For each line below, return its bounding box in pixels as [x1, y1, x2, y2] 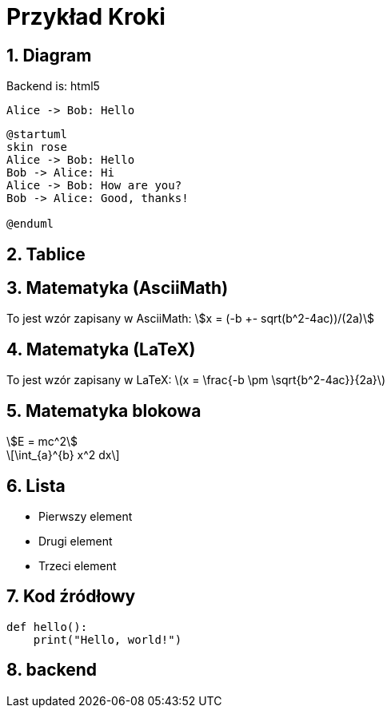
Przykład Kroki [6, 3, 166, 30]
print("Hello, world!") [33, 633, 182, 646]
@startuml [6, 128, 67, 141]
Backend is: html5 [6, 79, 100, 93]
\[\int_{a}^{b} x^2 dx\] [6, 448, 120, 462]
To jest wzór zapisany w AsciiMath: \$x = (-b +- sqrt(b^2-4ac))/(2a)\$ [6, 311, 374, 326]
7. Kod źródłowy [6, 586, 136, 607]
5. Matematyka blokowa [6, 400, 201, 421]
